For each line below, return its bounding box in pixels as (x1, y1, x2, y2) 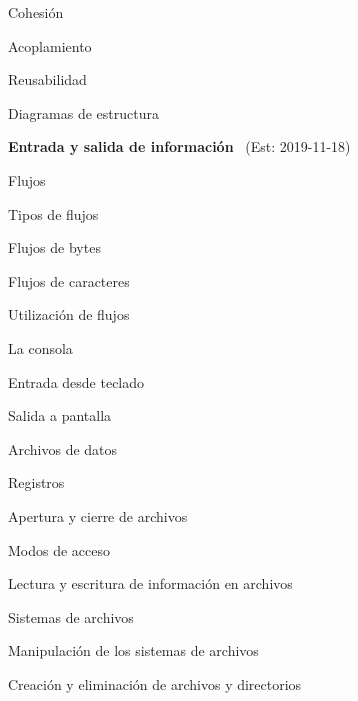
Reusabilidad (8, 69, 87, 90)
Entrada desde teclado (8, 371, 145, 392)
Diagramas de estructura (8, 102, 159, 123)
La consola (8, 337, 73, 358)
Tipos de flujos (8, 203, 99, 224)
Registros (8, 472, 65, 493)
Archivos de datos (8, 438, 118, 459)
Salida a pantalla (8, 405, 112, 426)
